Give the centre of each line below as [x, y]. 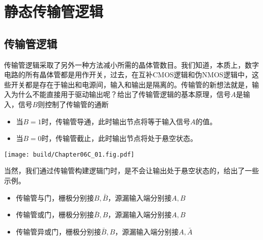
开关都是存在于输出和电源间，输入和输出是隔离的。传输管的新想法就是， [131, 84]
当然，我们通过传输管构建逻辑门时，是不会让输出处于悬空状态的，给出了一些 [131, 171]
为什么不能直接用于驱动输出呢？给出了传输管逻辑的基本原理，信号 [121, 94]
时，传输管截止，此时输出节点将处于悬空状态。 [120, 138]
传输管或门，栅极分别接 [55, 214]
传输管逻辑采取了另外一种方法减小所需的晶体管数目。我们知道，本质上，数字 [131, 64]
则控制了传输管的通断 [73, 104]
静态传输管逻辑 [54, 11]
